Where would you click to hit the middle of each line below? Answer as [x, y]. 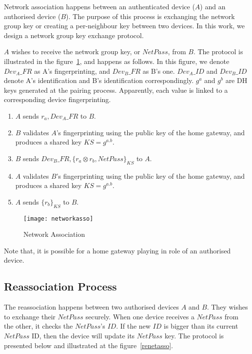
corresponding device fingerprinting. [58, 99]
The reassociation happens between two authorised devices [91, 307]
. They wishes [227, 307]
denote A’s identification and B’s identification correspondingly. [99, 80]
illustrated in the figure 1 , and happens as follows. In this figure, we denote [117, 61]
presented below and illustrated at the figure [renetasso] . [88, 345]
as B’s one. [159, 71]
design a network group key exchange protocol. [74, 35]
